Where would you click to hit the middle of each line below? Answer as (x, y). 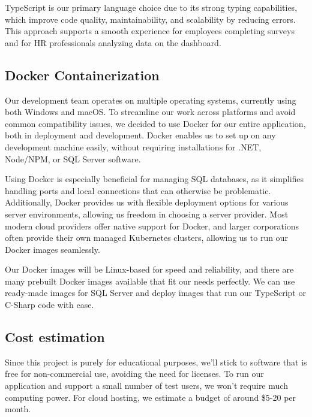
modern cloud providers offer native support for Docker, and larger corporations (152, 226)
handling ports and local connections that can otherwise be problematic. (138, 190)
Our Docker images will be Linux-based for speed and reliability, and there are (149, 269)
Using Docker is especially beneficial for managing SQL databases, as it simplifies (154, 179)
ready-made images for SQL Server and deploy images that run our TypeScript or (155, 293)
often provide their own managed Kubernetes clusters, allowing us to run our (146, 238)
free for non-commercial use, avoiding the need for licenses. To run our (134, 374)
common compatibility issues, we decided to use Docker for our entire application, (155, 123)
